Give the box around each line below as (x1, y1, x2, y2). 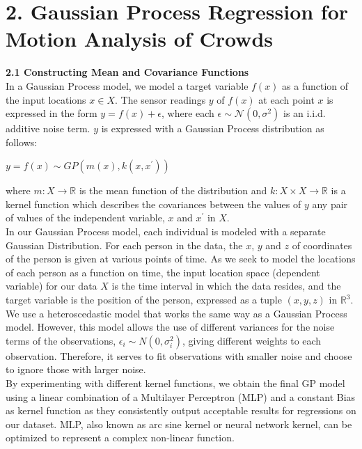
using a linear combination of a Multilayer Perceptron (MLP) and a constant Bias (6, 389, 356, 404)
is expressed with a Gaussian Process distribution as (101, 121, 324, 136)
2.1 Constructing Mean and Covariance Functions (6, 65, 249, 79)
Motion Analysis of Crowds (6, 24, 273, 53)
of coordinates (292, 237, 352, 252)
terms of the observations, (6, 333, 116, 347)
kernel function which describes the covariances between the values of (6, 196, 301, 211)
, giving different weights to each (182, 333, 322, 347)
